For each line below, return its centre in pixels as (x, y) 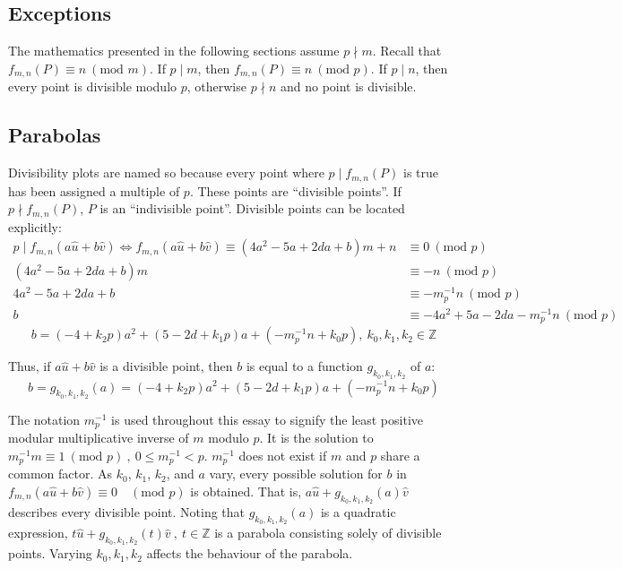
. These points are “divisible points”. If (295, 190)
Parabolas (55, 135)
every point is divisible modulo (93, 86)
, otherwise (216, 86)
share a (400, 455)
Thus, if (30, 366)
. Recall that (407, 51)
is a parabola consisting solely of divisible (328, 533)
